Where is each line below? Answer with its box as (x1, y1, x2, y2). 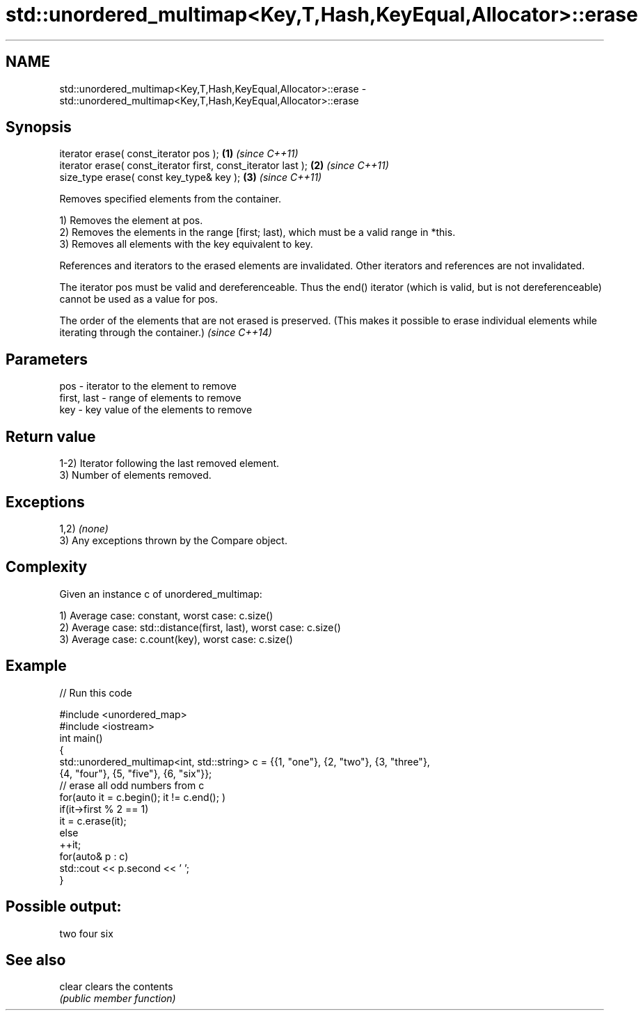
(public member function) (59, 992, 176, 1005)
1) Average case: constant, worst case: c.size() (59, 609, 273, 621)
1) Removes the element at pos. (59, 214, 203, 227)
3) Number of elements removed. (59, 469, 212, 482)
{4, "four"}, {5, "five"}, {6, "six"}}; (59, 767, 212, 779)
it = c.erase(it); (59, 814, 127, 827)
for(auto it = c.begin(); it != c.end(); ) (59, 791, 225, 803)
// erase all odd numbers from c (59, 779, 205, 791)
